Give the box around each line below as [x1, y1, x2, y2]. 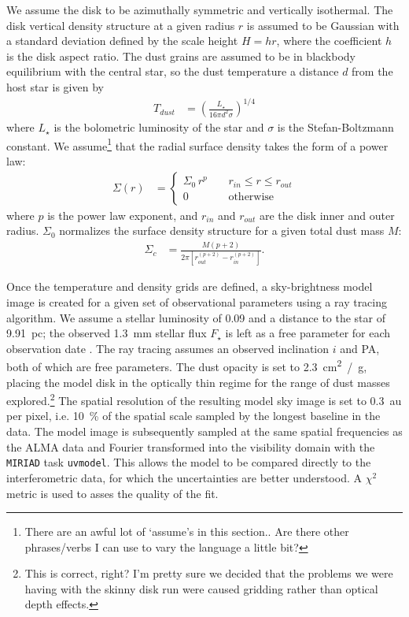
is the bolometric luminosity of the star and [53, 119, 264, 136]
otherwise [228, 191, 275, 203]
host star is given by [6, 78, 104, 95]
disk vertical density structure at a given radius [6, 17, 235, 33]
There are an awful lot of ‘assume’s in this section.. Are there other [24, 523, 349, 540]
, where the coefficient [276, 32, 382, 49]
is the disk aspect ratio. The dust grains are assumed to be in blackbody [6, 47, 356, 64]
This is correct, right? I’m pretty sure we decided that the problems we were [24, 565, 393, 582]
